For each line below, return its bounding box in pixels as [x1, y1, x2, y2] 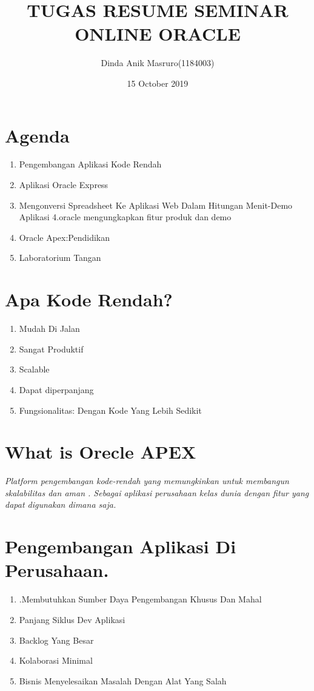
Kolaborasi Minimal [19, 654, 93, 667]
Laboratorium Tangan [19, 251, 101, 264]
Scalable [19, 363, 50, 376]
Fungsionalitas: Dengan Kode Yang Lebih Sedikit [19, 403, 202, 416]
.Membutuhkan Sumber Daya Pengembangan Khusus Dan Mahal [19, 593, 262, 605]
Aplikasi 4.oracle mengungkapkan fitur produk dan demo [19, 211, 232, 223]
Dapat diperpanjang [19, 383, 94, 396]
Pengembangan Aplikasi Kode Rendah [19, 158, 162, 170]
